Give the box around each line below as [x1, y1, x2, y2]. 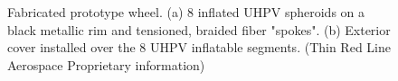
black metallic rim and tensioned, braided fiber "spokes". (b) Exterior [7, 20, 391, 39]
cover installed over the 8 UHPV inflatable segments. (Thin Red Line [7, 38, 391, 57]
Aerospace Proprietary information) [7, 55, 205, 74]
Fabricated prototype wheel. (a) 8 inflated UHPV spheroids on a [7, 3, 365, 21]
